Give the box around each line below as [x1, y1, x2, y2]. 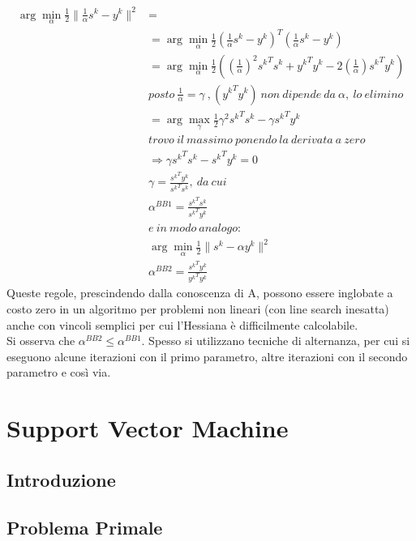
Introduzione [6, 466, 116, 492]
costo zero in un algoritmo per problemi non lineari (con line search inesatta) [6, 300, 389, 317]
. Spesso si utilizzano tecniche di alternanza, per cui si [141, 332, 410, 349]
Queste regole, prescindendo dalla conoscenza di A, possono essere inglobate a [6, 284, 393, 301]
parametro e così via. [6, 364, 111, 381]
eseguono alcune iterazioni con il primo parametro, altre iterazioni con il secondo [6, 347, 408, 364]
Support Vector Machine [6, 411, 289, 445]
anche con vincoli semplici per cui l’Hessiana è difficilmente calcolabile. [6, 316, 358, 333]
